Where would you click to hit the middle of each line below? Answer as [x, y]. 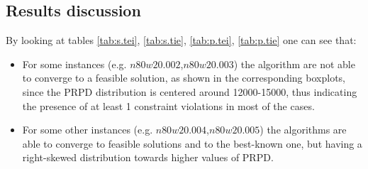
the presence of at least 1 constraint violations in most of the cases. [168, 105]
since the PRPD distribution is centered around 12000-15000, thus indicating [190, 91]
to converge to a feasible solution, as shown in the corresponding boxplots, [184, 78]
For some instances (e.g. [74, 64]
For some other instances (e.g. [88, 130]
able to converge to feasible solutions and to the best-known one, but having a [192, 143]
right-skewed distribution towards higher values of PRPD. [148, 157]
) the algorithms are [303, 130]
